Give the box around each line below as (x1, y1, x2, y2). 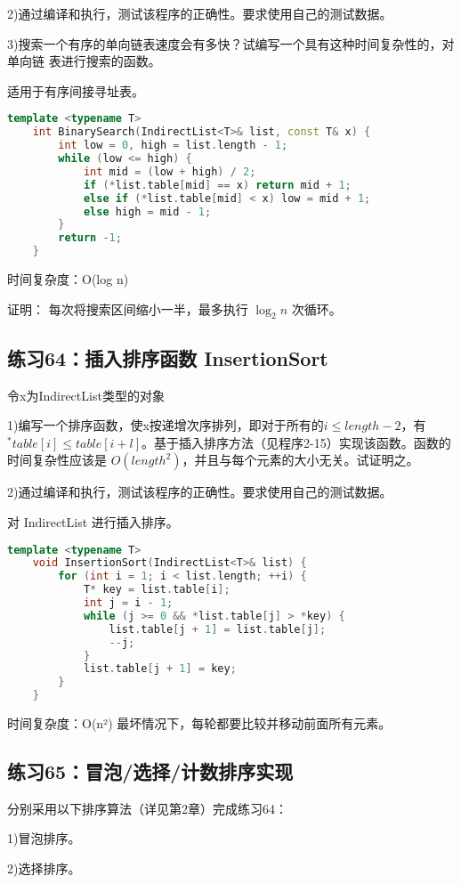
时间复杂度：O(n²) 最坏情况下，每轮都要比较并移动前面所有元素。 (7, 714, 392, 733)
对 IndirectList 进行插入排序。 (7, 512, 179, 531)
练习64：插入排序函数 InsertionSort (7, 344, 328, 371)
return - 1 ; (58, 231, 122, 245)
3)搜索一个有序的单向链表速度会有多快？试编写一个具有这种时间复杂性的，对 (7, 34, 455, 53)
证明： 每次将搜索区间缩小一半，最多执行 (7, 299, 248, 318)
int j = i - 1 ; (83, 596, 174, 610)
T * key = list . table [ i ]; (83, 583, 230, 596)
